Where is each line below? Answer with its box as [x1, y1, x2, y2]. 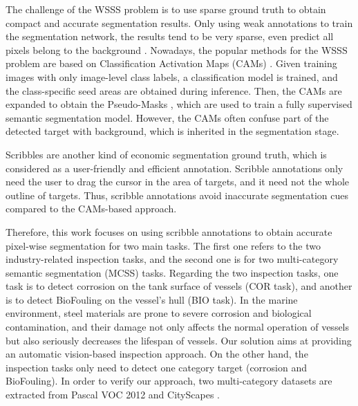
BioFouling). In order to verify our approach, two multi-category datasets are [6, 373, 332, 388]
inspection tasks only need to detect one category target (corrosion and [6, 360, 308, 374]
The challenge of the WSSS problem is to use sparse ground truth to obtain [6, 2, 326, 16]
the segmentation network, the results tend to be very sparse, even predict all [6, 29, 334, 44]
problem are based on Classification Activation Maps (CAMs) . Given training [6, 56, 337, 71]
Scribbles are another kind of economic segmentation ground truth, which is [6, 147, 327, 161]
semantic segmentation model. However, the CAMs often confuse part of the [6, 110, 329, 124]
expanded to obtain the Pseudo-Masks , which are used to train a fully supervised [6, 97, 352, 111]
